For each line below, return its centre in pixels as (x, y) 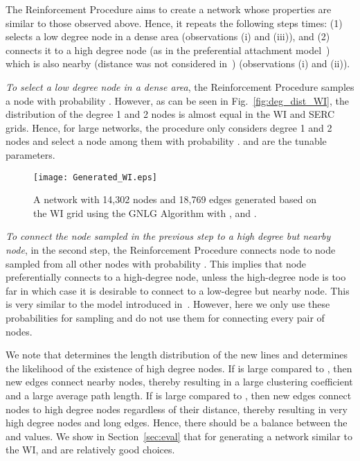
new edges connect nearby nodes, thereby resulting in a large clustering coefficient (179, 382)
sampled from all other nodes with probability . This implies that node (156, 263)
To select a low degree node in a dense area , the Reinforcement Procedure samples (180, 86)
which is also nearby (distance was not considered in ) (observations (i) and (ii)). (178, 63)
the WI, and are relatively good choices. (90, 450)
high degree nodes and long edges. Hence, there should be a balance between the (177, 423)
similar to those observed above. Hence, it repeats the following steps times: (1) (174, 23)
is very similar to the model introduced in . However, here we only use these (168, 304)
